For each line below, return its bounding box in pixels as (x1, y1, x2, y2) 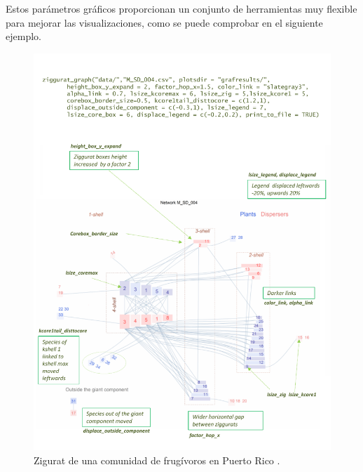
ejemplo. (6, 29, 41, 44)
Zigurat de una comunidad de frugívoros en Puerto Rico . (34, 452, 280, 467)
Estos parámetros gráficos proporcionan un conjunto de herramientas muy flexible (6, 1, 357, 15)
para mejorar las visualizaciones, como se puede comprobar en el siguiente (6, 15, 323, 29)
